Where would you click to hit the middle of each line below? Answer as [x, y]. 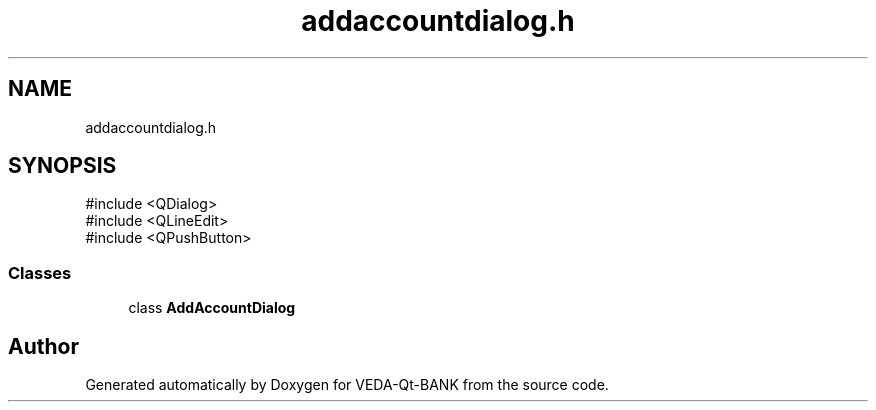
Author [43, 346]
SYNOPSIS [62, 166]
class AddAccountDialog [212, 308]
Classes [40, 272]
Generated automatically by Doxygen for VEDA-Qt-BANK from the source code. [347, 385]
